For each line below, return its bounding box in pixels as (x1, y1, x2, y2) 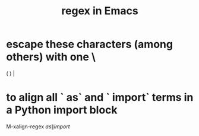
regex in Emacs (61, 4, 138, 18)
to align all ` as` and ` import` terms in (6, 91, 194, 105)
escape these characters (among (6, 37, 173, 51)
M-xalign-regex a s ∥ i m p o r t (6, 123, 70, 130)
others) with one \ (6, 50, 96, 64)
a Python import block (6, 103, 118, 117)
